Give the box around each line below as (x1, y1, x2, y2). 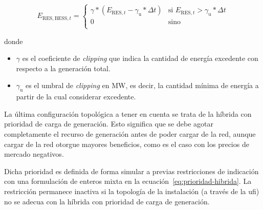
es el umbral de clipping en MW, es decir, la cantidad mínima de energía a (25, 80, 259, 91)
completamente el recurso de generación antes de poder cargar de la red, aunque (4, 128, 256, 139)
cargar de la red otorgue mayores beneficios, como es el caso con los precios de (4, 138, 249, 149)
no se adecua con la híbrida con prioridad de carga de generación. (4, 196, 210, 206)
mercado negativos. (4, 149, 64, 159)
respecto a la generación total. (16, 62, 111, 73)
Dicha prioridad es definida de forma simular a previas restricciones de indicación (4, 165, 259, 176)
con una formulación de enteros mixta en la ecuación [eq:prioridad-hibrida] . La (4, 176, 252, 186)
